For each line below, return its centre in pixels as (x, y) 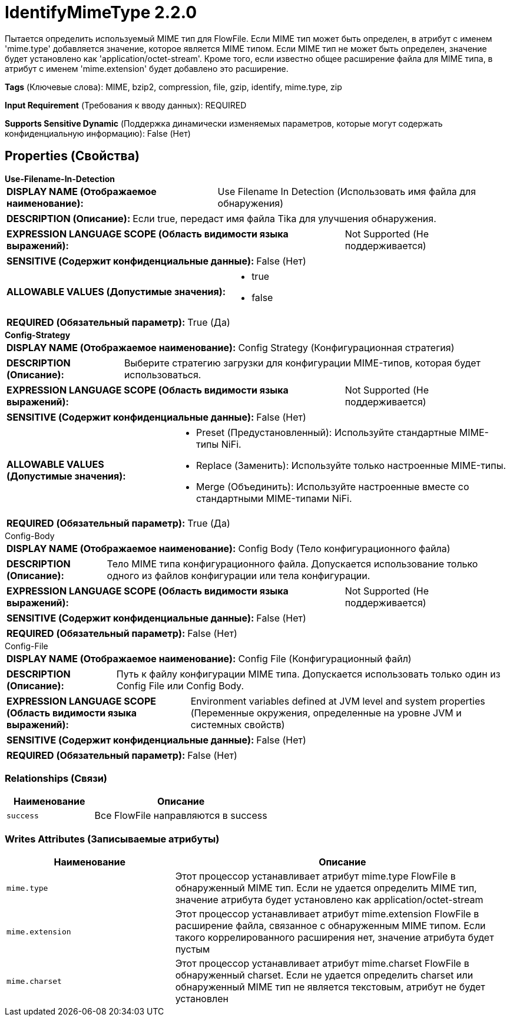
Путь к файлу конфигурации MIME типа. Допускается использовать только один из (308, 674)
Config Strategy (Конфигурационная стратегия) (346, 347)
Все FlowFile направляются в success (181, 816)
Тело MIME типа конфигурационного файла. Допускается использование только (292, 564)
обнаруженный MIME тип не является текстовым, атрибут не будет (330, 987)
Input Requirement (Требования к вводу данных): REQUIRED (126, 105)
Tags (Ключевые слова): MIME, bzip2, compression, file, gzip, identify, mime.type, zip (173, 87)
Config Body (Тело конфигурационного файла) (344, 548)
